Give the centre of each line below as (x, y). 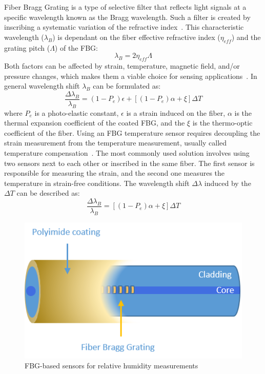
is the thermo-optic (222, 123)
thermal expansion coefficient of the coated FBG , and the (95, 123)
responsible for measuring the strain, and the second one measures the (115, 173)
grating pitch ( (27, 47)
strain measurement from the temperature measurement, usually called (116, 143)
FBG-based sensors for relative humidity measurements (111, 366)
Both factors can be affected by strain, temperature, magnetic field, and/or (122, 65)
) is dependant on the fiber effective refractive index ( (136, 37)
